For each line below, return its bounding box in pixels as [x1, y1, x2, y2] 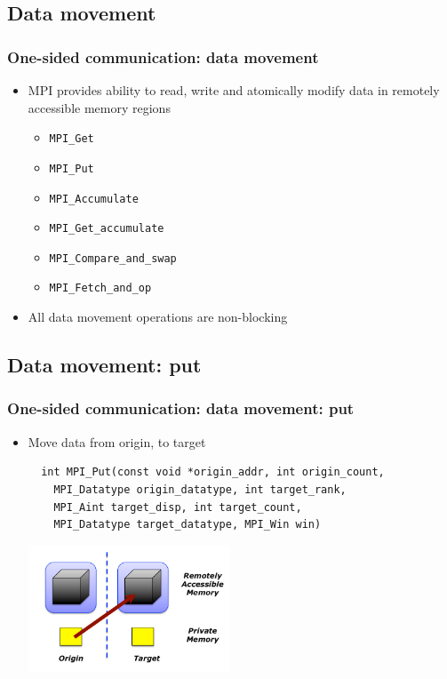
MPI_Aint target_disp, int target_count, [53, 500, 302, 514]
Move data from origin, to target [28, 432, 206, 451]
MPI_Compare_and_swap [49, 252, 177, 265]
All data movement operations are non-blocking [28, 308, 288, 326]
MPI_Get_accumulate [49, 222, 164, 236]
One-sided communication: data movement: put [7, 397, 355, 419]
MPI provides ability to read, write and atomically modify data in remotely [28, 81, 440, 99]
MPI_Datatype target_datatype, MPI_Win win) [53, 518, 322, 531]
